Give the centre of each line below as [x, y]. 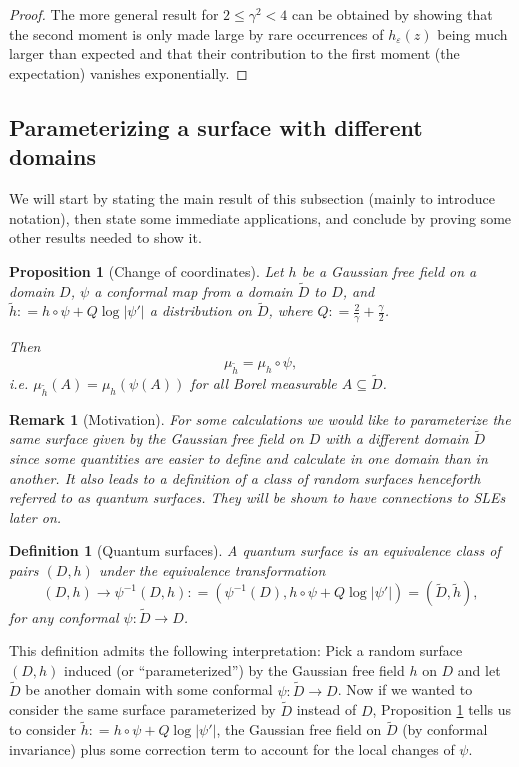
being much [472, 33]
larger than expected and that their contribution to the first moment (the [234, 53]
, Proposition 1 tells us [442, 709]
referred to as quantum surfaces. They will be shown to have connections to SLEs [257, 497]
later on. [35, 516]
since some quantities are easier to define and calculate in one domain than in [248, 457]
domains [53, 156]
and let [479, 669]
